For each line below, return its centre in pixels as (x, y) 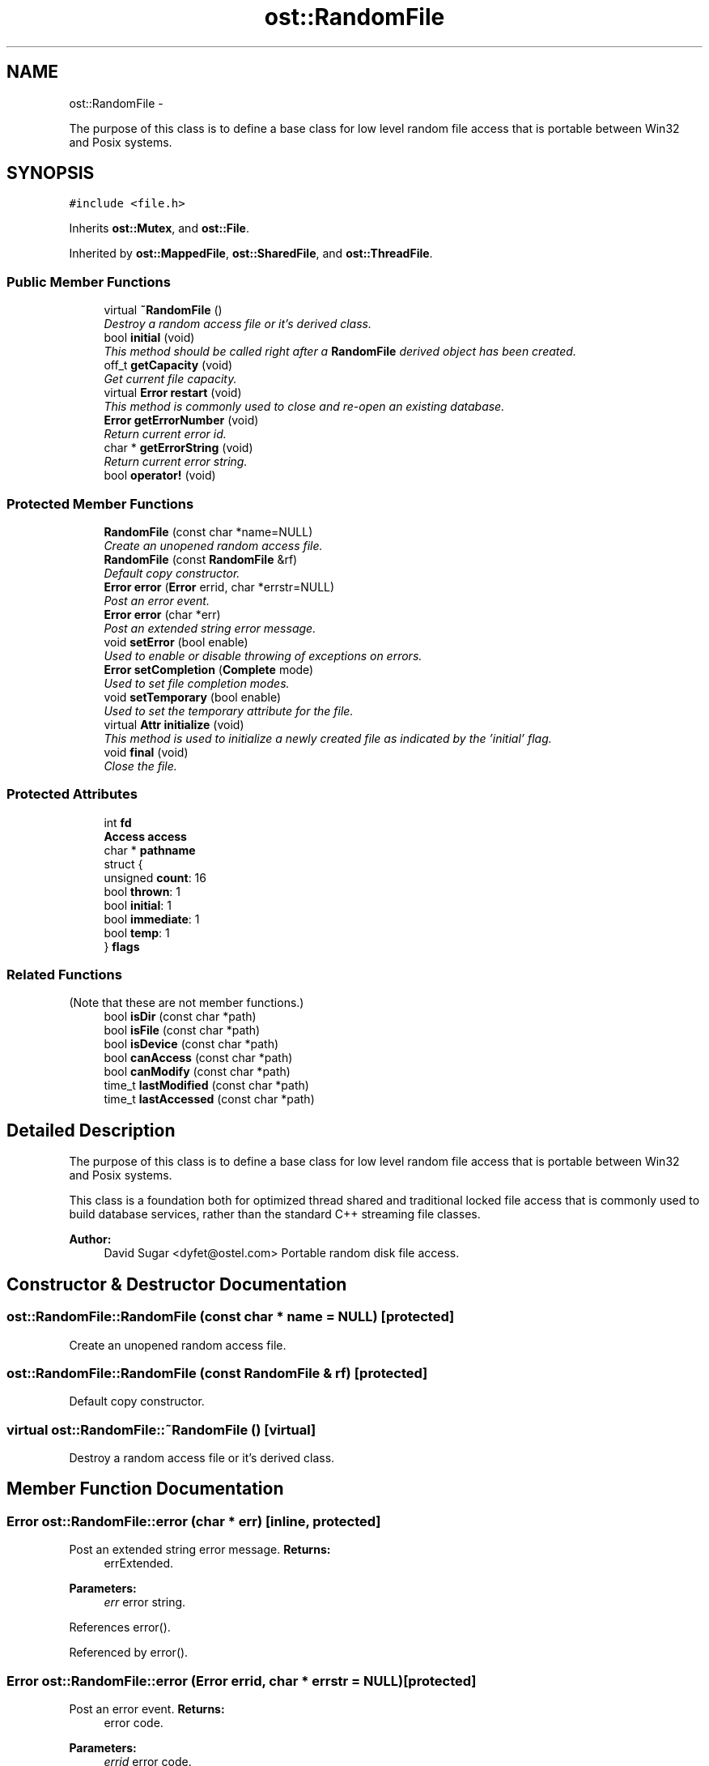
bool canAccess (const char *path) (198, 1058)
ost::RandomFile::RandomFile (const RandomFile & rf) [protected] (217, 1373)
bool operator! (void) (160, 476)
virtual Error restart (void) (173, 393)
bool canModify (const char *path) (197, 1072)
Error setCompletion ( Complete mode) (209, 669)
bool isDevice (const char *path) (191, 1044)
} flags (122, 946)
